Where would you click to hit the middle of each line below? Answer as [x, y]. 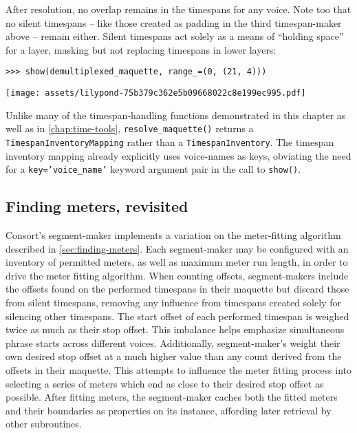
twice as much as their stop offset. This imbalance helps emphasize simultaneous [175, 329]
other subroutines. [44, 424]
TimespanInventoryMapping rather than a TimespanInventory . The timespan [170, 141]
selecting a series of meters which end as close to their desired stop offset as [165, 383]
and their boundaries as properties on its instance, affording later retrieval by [169, 410]
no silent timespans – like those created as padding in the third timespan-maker [174, 22]
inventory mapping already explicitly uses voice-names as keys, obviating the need [178, 155]
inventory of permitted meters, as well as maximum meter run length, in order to [177, 262]
